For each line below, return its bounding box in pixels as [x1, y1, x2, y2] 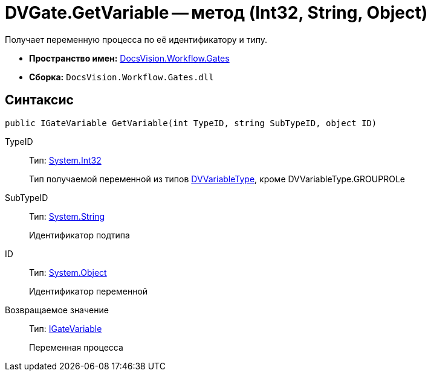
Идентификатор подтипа [29, 229, 130, 240]
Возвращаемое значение [5, 304, 109, 315]
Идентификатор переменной [29, 285, 148, 296]
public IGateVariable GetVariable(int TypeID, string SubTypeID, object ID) [5, 118, 377, 128]
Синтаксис [5, 92, 74, 108]
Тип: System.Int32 [29, 155, 102, 165]
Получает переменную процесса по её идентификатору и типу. [5, 34, 268, 45]
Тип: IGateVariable [29, 323, 102, 334]
